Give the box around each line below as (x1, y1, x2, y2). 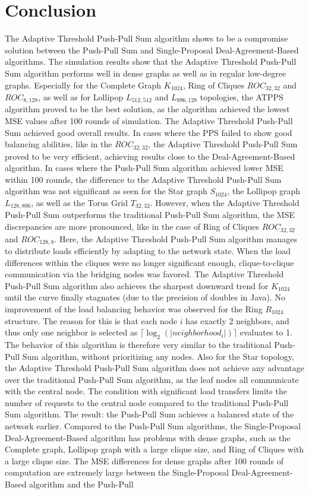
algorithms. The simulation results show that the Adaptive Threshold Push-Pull (5, 55, 297, 68)
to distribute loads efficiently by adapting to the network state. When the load (5, 244, 291, 256)
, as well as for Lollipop (38, 90, 124, 103)
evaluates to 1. (239, 326, 293, 338)
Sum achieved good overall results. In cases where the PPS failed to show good (5, 126, 292, 138)
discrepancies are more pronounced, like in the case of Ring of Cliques (5, 220, 260, 233)
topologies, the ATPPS (200, 90, 283, 103)
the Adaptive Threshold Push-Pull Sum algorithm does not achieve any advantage (5, 362, 304, 374)
